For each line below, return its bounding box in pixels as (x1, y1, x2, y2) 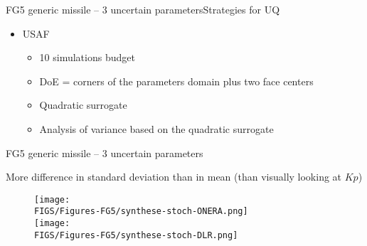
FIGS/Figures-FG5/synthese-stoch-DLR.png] (34, 230, 238, 240)
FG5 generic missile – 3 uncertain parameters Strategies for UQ (6, 2, 280, 16)
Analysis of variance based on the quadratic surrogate (39, 121, 274, 136)
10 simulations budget (39, 50, 135, 65)
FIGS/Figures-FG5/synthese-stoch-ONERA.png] (34, 206, 248, 217)
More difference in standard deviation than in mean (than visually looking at (6, 169, 342, 184)
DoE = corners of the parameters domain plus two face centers (39, 73, 314, 88)
